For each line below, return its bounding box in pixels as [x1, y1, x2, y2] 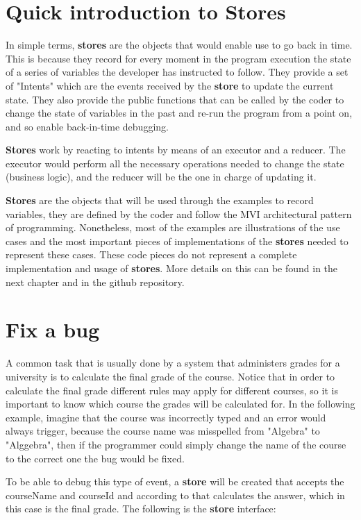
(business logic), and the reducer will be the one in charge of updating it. [6, 169, 317, 184]
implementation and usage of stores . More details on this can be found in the [6, 261, 338, 276]
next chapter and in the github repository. [6, 274, 185, 289]
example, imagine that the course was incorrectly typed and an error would [6, 410, 326, 424]
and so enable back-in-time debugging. [6, 119, 169, 133]
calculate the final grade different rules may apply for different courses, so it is [6, 383, 338, 397]
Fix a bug [6, 315, 100, 344]
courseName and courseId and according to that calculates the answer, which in [6, 487, 345, 502]
